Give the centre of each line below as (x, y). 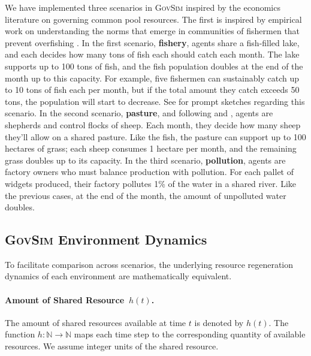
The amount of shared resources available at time (96, 322)
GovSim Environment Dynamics (106, 239)
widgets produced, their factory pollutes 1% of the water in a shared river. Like (151, 183)
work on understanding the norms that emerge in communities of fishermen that (153, 31)
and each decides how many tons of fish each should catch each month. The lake (152, 54)
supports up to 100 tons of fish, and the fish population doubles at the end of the (154, 66)
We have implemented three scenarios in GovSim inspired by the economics (143, 7)
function (20, 334)
